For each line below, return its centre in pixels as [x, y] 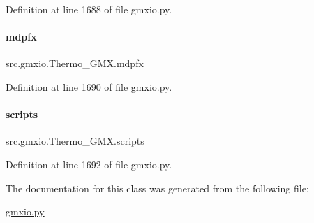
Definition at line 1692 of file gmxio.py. [89, 164]
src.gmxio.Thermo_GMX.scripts [75, 141]
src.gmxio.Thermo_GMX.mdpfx [75, 63]
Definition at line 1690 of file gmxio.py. [89, 86]
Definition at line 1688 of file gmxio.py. [89, 9]
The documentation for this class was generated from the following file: [157, 188]
